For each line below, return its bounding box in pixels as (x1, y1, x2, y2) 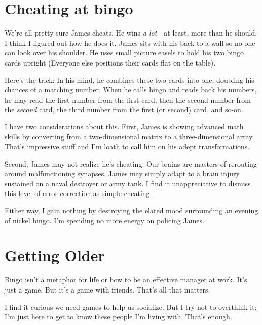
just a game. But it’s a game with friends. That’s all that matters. (5, 284, 210, 295)
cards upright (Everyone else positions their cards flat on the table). (5, 57, 216, 68)
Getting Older (5, 245, 105, 266)
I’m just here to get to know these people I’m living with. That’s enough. (5, 311, 232, 322)
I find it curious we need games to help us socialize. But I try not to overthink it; (5, 301, 257, 312)
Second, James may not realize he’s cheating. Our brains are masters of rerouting (5, 158, 257, 169)
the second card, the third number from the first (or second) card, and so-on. (5, 104, 243, 115)
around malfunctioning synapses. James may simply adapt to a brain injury (5, 168, 240, 179)
